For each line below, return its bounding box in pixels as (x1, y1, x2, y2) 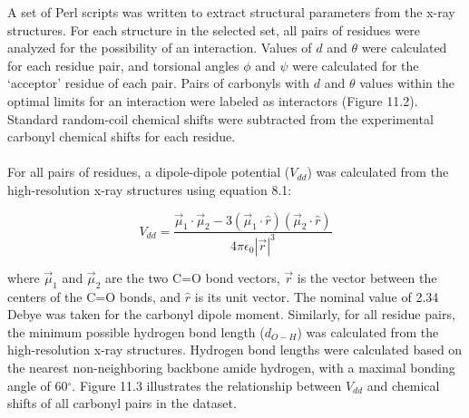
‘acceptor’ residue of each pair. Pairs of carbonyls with (7, 73, 310, 92)
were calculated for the (292, 55, 419, 74)
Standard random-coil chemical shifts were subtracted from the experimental (7, 109, 434, 128)
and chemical (366, 375, 440, 394)
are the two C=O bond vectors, (104, 267, 280, 287)
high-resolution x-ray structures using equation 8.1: (7, 180, 292, 199)
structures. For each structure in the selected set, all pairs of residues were (7, 20, 420, 39)
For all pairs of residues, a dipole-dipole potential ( (7, 162, 290, 181)
